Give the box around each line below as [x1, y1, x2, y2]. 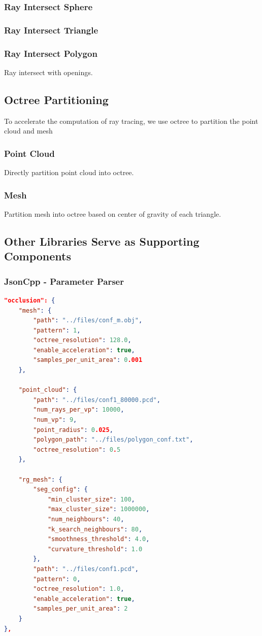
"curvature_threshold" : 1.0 [47, 545, 143, 553]
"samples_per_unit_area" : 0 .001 [33, 356, 143, 364]
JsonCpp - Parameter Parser [4, 275, 124, 287]
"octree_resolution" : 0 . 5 [33, 446, 121, 453]
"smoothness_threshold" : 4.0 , [47, 535, 150, 543]
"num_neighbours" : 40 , [47, 515, 124, 523]
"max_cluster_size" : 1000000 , [47, 506, 150, 513]
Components [4, 248, 71, 264]
